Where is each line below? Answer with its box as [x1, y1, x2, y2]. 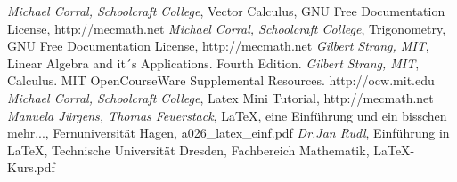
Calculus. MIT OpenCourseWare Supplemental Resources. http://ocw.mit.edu [7, 71, 435, 90]
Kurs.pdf [7, 158, 55, 177]
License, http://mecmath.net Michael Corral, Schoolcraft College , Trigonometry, [7, 19, 446, 37]
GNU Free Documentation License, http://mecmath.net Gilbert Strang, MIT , [7, 36, 429, 55]
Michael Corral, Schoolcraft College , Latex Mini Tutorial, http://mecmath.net [7, 88, 434, 107]
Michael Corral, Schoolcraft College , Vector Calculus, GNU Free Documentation [7, 2, 445, 20]
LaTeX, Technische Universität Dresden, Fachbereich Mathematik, [7, 140, 370, 159]
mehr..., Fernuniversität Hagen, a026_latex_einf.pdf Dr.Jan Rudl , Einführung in [7, 123, 450, 142]
